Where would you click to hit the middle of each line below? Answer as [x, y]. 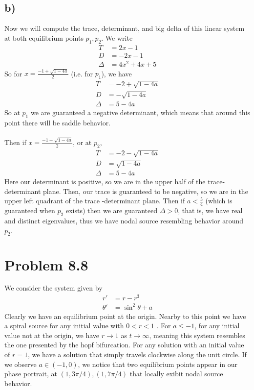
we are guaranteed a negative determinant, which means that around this [140, 112]
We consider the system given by [53, 288]
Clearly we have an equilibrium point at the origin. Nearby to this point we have [125, 316]
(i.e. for [82, 73]
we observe [21, 364]
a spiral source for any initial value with [64, 326]
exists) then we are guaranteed [112, 210]
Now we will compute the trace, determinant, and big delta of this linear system [125, 28]
